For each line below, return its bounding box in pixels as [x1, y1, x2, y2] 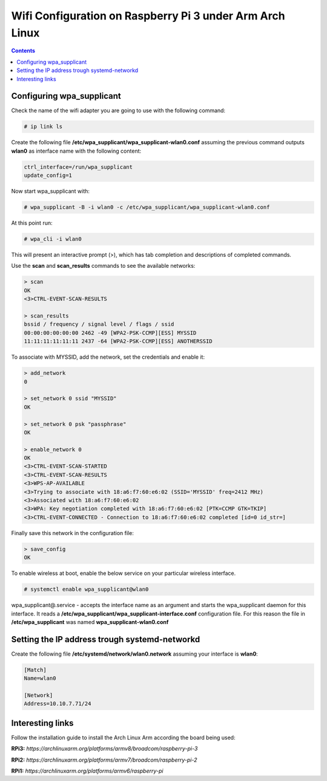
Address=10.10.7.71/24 [24, 700, 91, 707]
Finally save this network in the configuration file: [11, 529, 134, 536]
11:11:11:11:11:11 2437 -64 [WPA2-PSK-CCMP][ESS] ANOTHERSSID [24, 338, 213, 345]
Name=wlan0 [24, 675, 56, 682]
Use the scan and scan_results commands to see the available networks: [11, 262, 196, 270]
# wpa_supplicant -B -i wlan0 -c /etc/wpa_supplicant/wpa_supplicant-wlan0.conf [24, 204, 270, 211]
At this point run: [11, 219, 53, 227]
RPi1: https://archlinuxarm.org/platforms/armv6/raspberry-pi [11, 767, 163, 775]
